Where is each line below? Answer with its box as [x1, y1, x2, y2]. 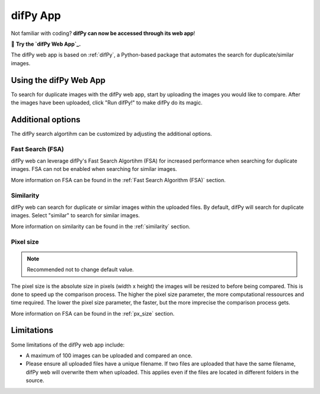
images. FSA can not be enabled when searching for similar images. [11, 166, 177, 173]
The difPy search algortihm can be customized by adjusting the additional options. [11, 130, 213, 137]
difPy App [11, 9, 62, 22]
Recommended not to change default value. [27, 266, 135, 273]
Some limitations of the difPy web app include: [11, 341, 124, 348]
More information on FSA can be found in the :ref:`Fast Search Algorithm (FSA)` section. [11, 176, 226, 183]
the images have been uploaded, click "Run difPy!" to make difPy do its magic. [11, 99, 203, 106]
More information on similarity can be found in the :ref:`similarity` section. [11, 223, 191, 230]
